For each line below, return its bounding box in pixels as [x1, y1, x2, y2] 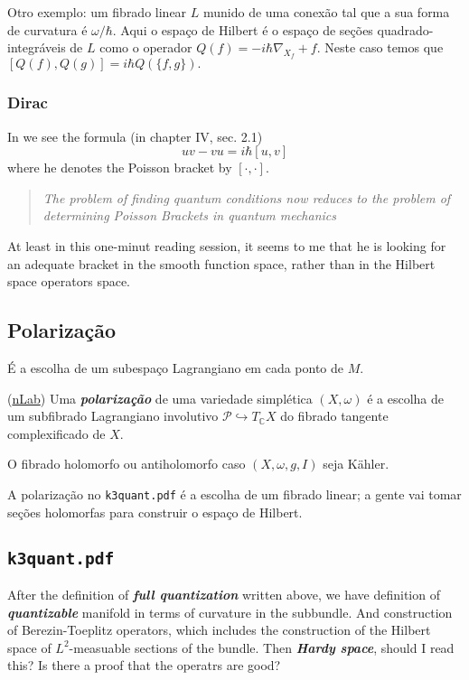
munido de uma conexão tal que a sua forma [202, 3, 450, 21]
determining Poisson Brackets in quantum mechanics [42, 206, 337, 225]
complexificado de [7, 424, 106, 442]
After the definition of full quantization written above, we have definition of [7, 584, 440, 603]
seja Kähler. [323, 454, 389, 473]
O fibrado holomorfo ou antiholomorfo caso [7, 454, 246, 473]
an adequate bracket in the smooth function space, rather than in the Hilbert [7, 254, 436, 273]
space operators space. [7, 272, 131, 291]
